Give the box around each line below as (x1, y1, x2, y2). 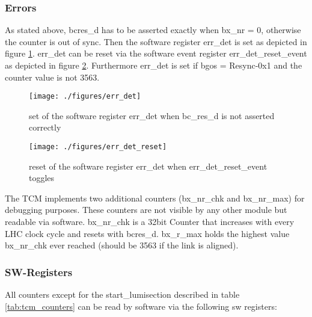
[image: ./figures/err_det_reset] (29, 143, 167, 152)
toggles (29, 171, 55, 184)
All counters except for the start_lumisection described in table (5, 288, 240, 301)
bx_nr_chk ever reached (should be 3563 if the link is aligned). (5, 239, 239, 251)
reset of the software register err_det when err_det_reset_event (29, 159, 268, 172)
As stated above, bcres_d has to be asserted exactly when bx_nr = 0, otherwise (5, 23, 301, 36)
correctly (29, 121, 61, 134)
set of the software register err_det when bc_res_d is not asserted (29, 109, 275, 122)
